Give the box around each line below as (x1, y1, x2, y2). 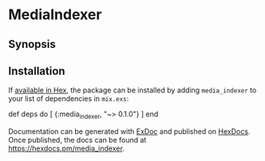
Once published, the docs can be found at (8, 135, 147, 145)
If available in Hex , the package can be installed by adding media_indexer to (8, 85, 257, 95)
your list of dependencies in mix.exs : (8, 94, 129, 104)
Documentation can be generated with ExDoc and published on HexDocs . (8, 127, 251, 136)
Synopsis (8, 37, 56, 51)
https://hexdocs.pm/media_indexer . (8, 143, 125, 153)
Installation (8, 64, 65, 77)
